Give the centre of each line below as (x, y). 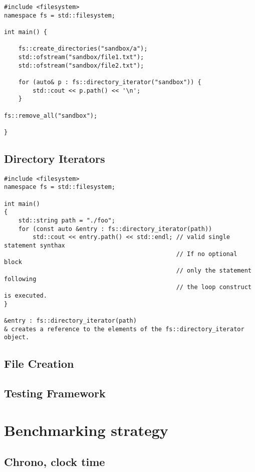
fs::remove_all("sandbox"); (51, 115)
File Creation (39, 364)
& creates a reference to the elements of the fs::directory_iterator (124, 329)
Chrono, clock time (55, 462)
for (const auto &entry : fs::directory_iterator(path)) (115, 229)
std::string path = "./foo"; (67, 220)
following (20, 279)
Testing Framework (55, 393)
